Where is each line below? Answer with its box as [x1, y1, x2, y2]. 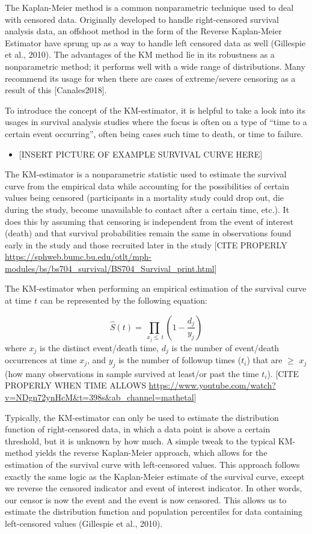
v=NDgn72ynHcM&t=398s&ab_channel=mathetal [5, 391, 194, 404]
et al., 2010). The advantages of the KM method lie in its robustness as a [5, 48, 275, 61]
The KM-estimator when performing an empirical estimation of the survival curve [5, 282, 307, 295]
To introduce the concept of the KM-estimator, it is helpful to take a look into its [5, 103, 306, 116]
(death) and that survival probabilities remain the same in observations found [5, 227, 292, 239]
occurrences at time [5, 354, 77, 366]
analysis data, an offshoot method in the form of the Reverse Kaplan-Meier [5, 25, 282, 37]
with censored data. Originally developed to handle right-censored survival [5, 13, 279, 25]
